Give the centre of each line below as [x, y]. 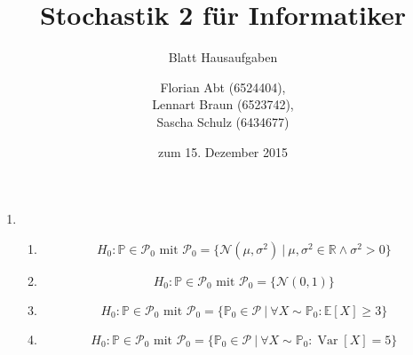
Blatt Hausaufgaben [223, 57]
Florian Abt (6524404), [223, 87]
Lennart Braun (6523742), [223, 104]
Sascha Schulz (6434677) [223, 121]
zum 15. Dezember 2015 [223, 151]
